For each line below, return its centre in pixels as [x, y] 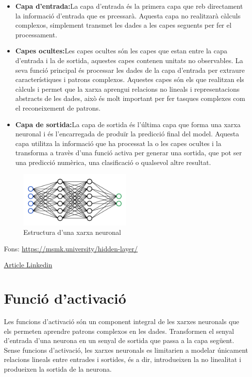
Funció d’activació [65, 298]
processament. [36, 34]
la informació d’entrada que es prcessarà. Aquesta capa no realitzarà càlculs [128, 15]
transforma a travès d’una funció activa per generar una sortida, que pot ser [128, 153]
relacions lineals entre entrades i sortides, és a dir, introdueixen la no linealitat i [123, 359]
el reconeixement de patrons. [58, 107]
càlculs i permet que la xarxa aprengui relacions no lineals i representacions [127, 89]
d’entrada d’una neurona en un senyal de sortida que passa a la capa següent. [119, 340]
